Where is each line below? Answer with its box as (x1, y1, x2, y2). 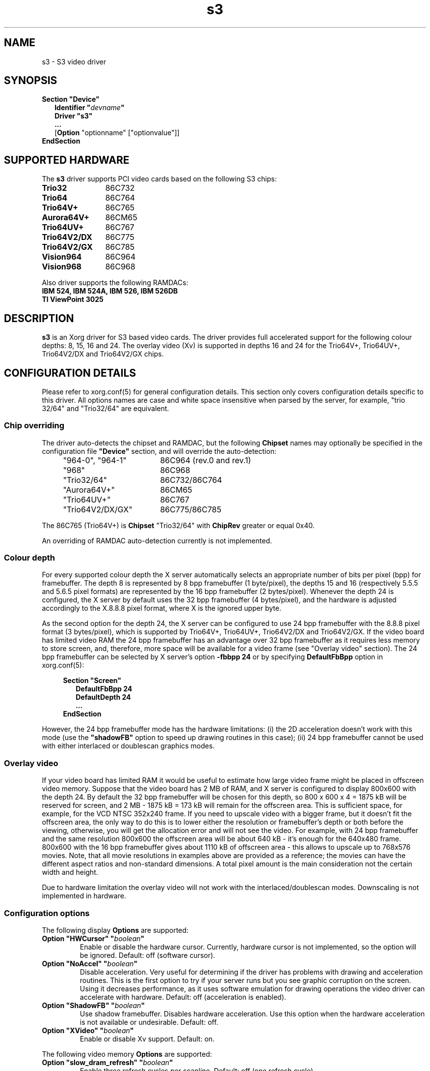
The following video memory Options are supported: (42, 1049, 212, 1058)
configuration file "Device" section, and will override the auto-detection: (42, 446, 276, 455)
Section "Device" (42, 95, 100, 104)
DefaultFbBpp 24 (76, 684, 133, 693)
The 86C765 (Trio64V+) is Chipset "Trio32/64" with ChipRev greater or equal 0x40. (42, 521, 315, 530)
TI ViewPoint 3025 (42, 295, 104, 304)
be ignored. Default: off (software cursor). (80, 951, 215, 959)
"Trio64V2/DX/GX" (63, 504, 133, 514)
